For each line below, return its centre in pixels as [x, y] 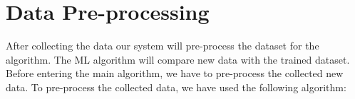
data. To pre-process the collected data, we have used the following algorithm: [176, 87]
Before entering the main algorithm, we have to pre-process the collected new [175, 73]
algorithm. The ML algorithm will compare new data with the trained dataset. [178, 59]
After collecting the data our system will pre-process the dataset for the [163, 46]
